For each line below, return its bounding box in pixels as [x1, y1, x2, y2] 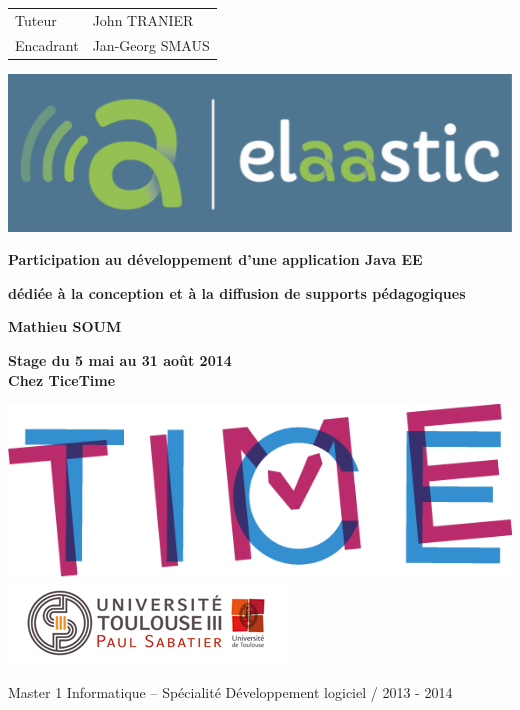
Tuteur [15, 9, 57, 30]
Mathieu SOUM [8, 316, 122, 337]
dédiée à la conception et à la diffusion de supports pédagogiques [8, 282, 466, 303]
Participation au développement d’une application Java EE [8, 249, 423, 270]
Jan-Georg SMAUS [92, 34, 210, 55]
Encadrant [15, 34, 79, 55]
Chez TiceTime [8, 369, 116, 390]
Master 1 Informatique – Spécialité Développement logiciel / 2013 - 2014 [8, 681, 453, 702]
